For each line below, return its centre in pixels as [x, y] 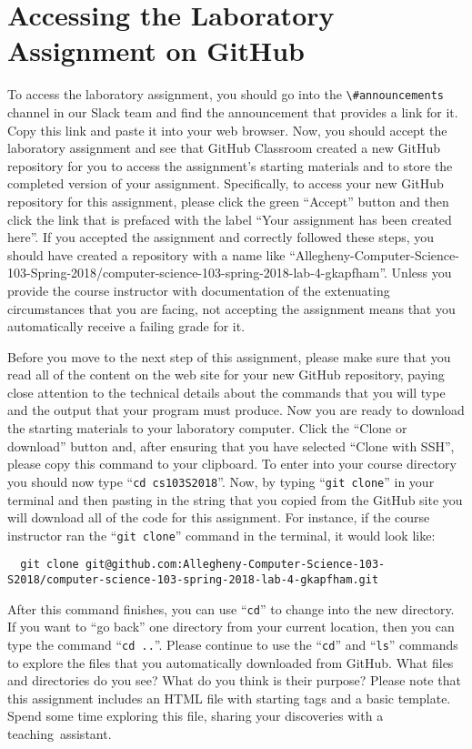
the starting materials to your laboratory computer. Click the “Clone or [207, 428]
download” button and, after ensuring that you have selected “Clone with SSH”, [231, 445]
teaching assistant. [60, 733]
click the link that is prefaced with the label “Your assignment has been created [230, 219]
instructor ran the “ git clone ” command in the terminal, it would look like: [221, 535]
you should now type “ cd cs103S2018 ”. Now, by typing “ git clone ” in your [221, 481]
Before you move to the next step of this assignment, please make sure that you [229, 356]
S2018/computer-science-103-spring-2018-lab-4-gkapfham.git [193, 580]
